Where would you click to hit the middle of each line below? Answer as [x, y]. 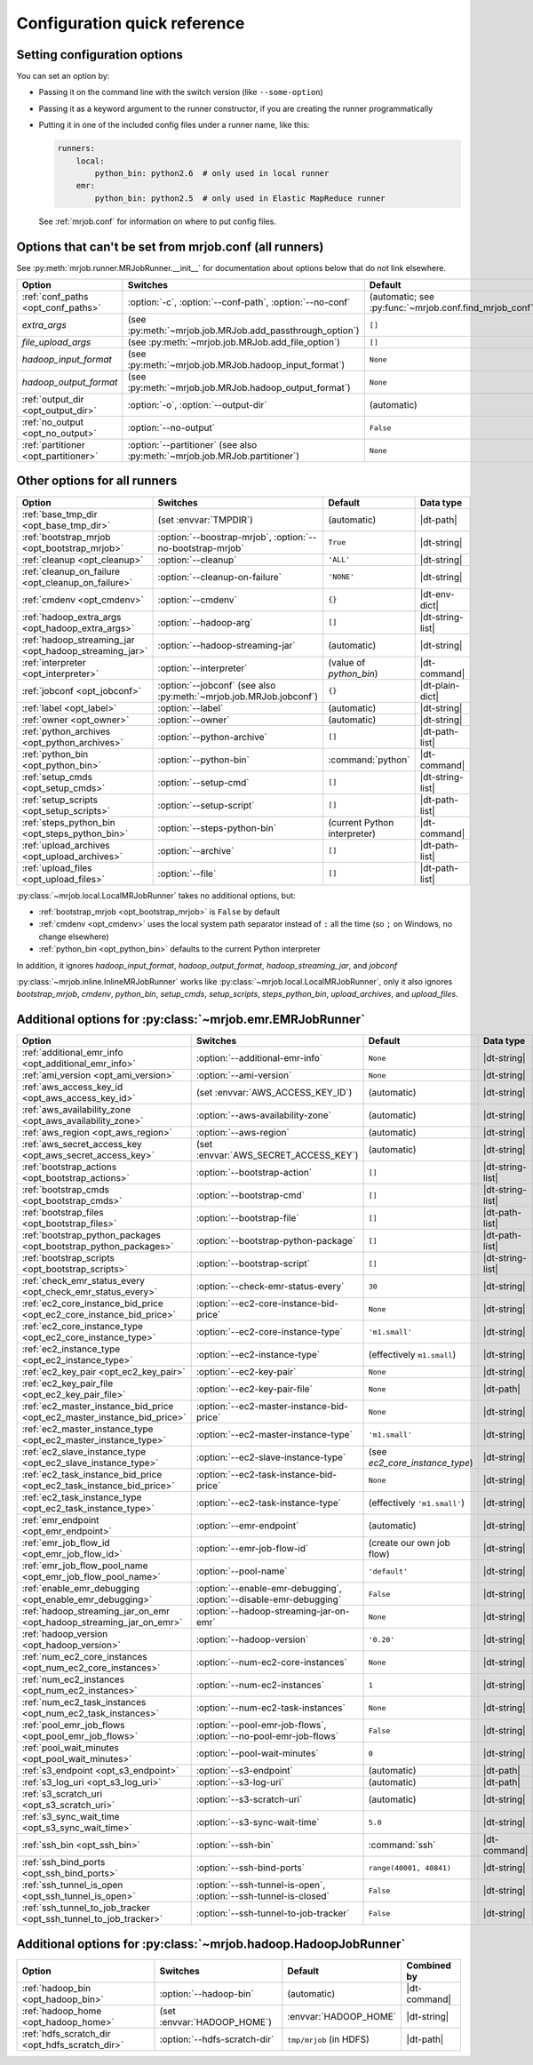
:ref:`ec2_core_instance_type [83, 1327]
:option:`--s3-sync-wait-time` [258, 1822]
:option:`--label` [191, 708]
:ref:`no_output [53, 422]
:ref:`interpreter [54, 662]
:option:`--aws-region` [243, 1133]
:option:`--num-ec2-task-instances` [270, 1708]
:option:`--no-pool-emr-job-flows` [267, 1736]
